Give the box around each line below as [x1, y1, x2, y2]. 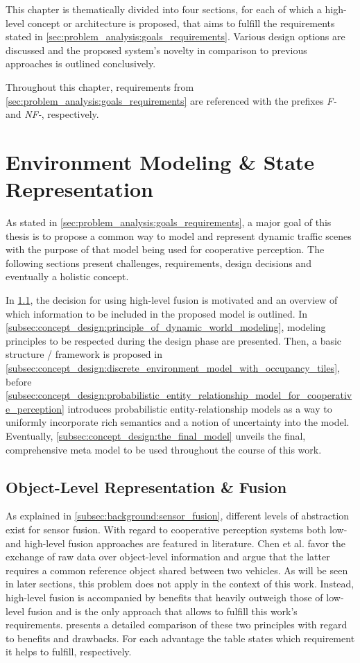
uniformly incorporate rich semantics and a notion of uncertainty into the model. [6, 415, 350, 429]
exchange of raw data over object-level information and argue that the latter [6, 549, 330, 564]
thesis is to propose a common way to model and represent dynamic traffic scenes [6, 228, 352, 243]
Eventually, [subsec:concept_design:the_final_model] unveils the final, [6, 428, 306, 442]
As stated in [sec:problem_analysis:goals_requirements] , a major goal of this [6, 215, 332, 230]
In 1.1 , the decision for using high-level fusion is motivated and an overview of [6, 293, 338, 307]
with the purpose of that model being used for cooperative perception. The [6, 242, 325, 257]
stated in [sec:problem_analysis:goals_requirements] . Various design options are [6, 29, 345, 44]
